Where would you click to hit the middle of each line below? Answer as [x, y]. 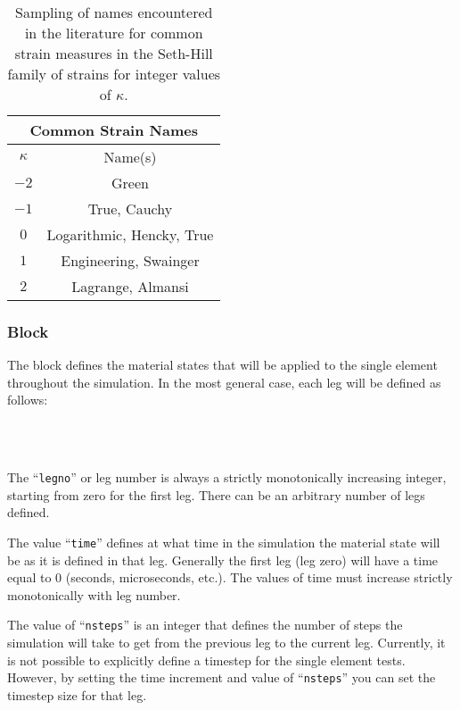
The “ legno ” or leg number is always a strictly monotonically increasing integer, [227, 477]
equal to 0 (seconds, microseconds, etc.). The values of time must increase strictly [230, 577]
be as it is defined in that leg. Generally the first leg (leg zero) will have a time [223, 560]
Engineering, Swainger [130, 260]
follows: [28, 400]
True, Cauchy [130, 209]
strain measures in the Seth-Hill [114, 53]
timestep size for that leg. [77, 694]
